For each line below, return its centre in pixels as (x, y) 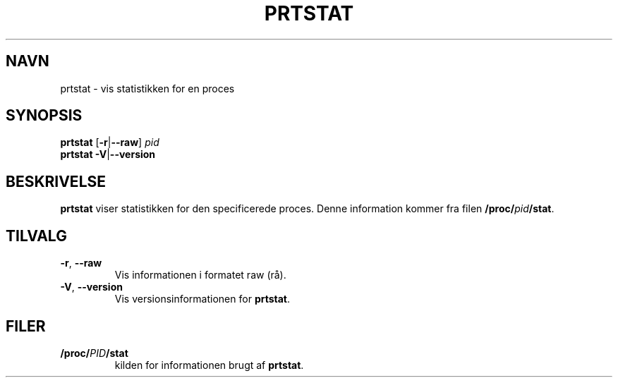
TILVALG (36, 236)
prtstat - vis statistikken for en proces (147, 88)
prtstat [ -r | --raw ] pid (110, 142)
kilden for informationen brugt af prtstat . (209, 365)
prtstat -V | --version (108, 154)
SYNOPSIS (44, 116)
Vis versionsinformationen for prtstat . (202, 299)
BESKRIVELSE (56, 181)
